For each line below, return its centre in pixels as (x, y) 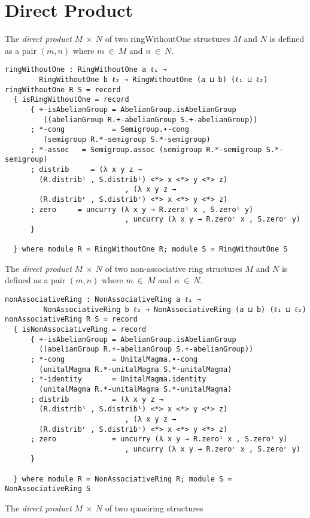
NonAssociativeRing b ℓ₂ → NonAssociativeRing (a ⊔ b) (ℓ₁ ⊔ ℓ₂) (175, 309)
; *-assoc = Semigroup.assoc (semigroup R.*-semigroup (146, 149)
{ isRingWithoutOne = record (71, 100)
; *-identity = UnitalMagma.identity (118, 379)
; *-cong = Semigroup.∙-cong (110, 130)
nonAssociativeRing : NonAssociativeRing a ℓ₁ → (103, 299)
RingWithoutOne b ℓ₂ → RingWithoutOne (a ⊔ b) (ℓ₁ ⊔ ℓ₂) (154, 79)
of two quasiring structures (154, 508)
